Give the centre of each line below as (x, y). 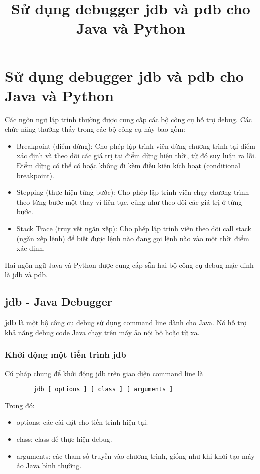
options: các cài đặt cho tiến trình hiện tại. (82, 422)
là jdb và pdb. (26, 275)
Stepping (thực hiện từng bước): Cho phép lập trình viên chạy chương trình (133, 192)
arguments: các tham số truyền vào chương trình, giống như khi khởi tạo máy (136, 456)
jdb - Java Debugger (59, 302)
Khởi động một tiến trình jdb (66, 355)
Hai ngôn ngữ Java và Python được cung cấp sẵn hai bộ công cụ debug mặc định (129, 265)
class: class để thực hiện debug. (64, 439)
